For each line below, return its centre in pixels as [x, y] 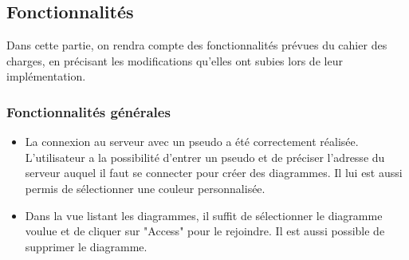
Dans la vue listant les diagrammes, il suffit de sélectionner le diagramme [204, 215]
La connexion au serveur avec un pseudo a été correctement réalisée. [192, 142]
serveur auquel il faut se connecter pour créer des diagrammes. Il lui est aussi [214, 173]
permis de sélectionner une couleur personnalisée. [145, 188]
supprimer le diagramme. [86, 246]
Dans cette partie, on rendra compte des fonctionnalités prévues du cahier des [197, 45]
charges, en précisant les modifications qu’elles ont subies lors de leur [175, 60]
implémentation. [46, 76]
